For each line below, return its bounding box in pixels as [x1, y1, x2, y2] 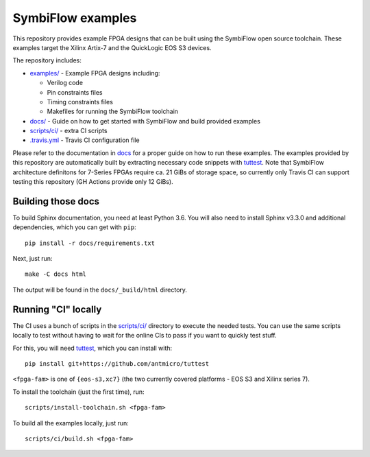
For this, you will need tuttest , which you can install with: [12, 344, 173, 352]
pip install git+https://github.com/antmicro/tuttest [25, 360, 209, 367]
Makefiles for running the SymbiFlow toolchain [47, 107, 178, 116]
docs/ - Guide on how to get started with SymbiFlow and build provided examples [29, 117, 260, 125]
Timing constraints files [47, 97, 113, 106]
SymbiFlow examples [12, 10, 137, 25]
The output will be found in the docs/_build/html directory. [12, 285, 188, 294]
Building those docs [12, 196, 99, 207]
